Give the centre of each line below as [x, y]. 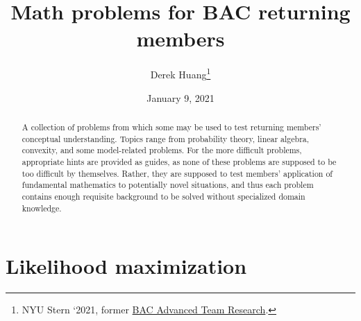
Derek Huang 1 [180, 73]
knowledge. [42, 208]
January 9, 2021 [180, 97]
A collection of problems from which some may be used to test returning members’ [171, 127]
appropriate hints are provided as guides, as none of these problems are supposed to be [179, 161]
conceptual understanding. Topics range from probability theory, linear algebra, [166, 138]
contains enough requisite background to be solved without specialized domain [163, 196]
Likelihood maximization [126, 266]
